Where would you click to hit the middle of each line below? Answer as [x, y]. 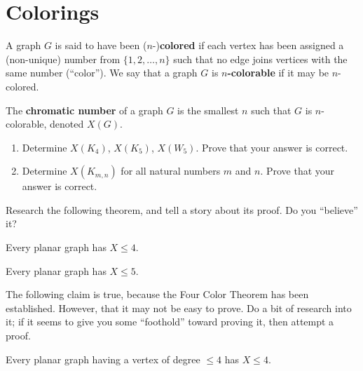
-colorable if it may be [278, 73]
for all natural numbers [171, 171]
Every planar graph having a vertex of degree [103, 359]
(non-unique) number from [63, 59]
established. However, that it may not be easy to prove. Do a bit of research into [179, 308]
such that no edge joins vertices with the [260, 59]
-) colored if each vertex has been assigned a [248, 45]
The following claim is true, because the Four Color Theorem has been [157, 294]
